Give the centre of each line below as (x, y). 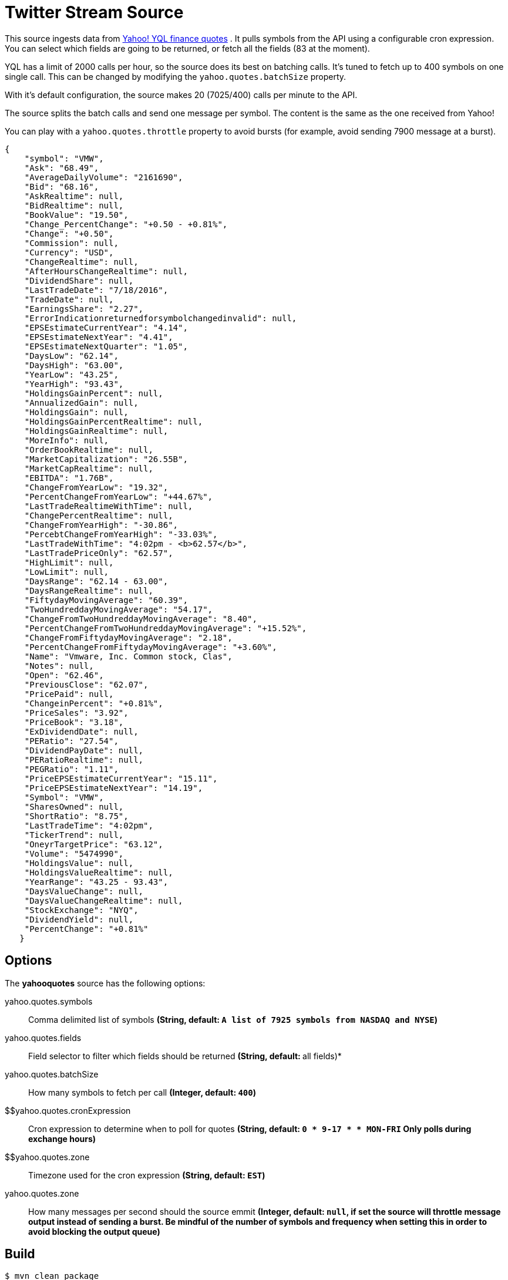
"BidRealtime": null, (74, 205)
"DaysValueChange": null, (84, 891)
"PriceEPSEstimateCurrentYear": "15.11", (121, 778)
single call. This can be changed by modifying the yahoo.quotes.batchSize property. (176, 76)
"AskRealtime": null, (74, 196)
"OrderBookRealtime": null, (89, 449)
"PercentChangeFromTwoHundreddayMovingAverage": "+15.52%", (166, 628)
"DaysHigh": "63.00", (74, 365)
